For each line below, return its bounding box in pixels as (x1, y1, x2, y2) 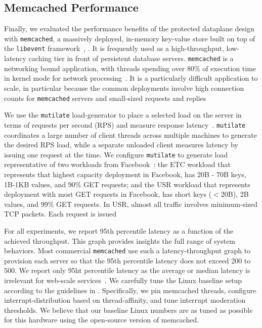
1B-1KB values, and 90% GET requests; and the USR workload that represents (4, 179, 250, 189)
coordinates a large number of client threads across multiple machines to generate (4, 129, 257, 140)
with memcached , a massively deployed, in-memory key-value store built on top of (4, 33, 255, 43)
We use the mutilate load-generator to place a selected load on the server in (4, 110, 242, 120)
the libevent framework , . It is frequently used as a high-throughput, (4, 43, 224, 53)
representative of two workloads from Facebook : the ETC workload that (4, 159, 231, 170)
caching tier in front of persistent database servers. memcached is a (28, 53, 234, 64)
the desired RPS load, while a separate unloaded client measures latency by (4, 139, 238, 150)
